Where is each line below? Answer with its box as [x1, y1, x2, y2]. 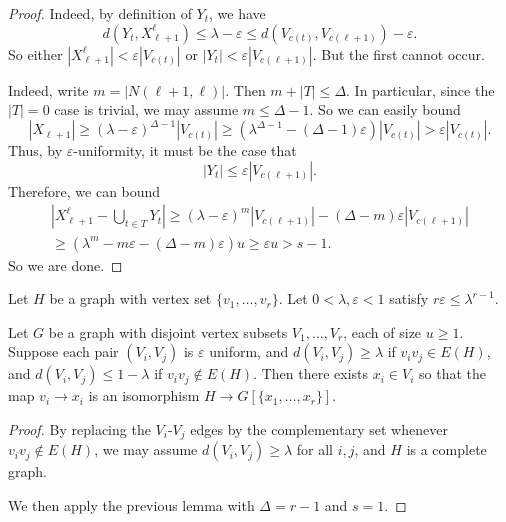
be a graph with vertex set [49, 288, 212, 309]
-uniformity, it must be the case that [73, 140, 297, 161]
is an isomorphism [88, 385, 200, 406]
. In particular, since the [346, 79, 495, 100]
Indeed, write [8, 79, 89, 100]
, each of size [343, 321, 422, 342]
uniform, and [209, 341, 289, 362]
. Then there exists [253, 363, 369, 384]
